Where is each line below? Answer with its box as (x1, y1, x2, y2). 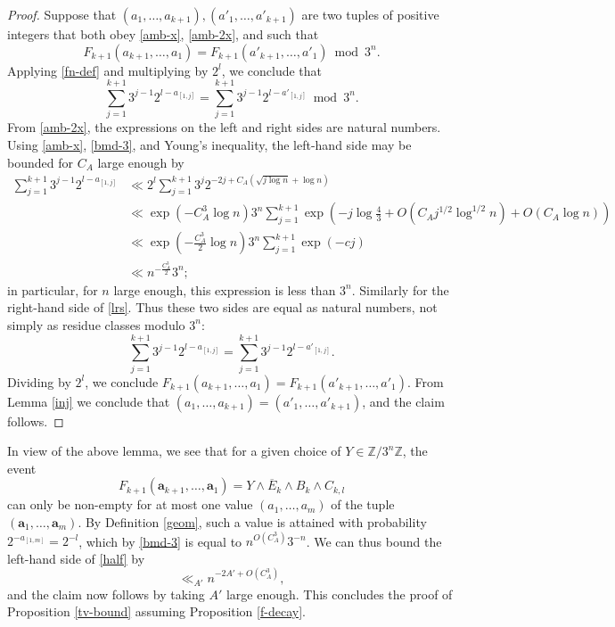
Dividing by (7, 372, 71, 391)
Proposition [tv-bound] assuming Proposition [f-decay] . (7, 602, 306, 621)
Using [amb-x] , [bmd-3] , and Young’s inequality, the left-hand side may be (7, 135, 412, 153)
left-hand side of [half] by (7, 549, 145, 567)
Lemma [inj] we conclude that (7, 392, 170, 410)
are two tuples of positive (301, 5, 439, 23)
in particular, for (7, 280, 98, 299)
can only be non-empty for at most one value (7, 495, 253, 514)
